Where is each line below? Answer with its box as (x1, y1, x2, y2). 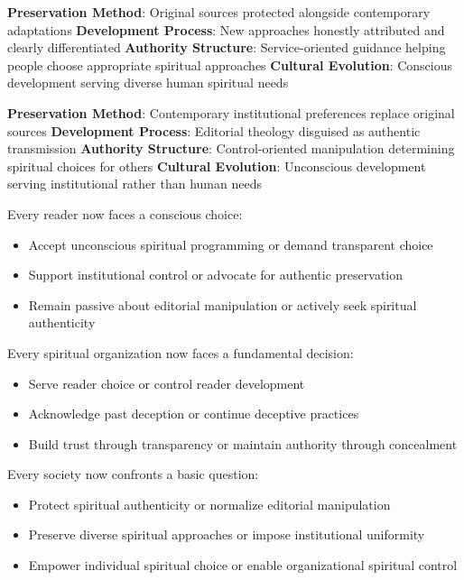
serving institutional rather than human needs (7, 174, 262, 193)
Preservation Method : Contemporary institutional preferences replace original (7, 103, 455, 122)
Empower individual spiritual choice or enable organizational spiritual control (28, 556, 458, 575)
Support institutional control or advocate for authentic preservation (28, 265, 404, 284)
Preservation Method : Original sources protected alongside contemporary (7, 3, 431, 21)
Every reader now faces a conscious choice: (7, 204, 243, 223)
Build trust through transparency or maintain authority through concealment (28, 434, 458, 453)
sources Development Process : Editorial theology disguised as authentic (7, 121, 421, 140)
